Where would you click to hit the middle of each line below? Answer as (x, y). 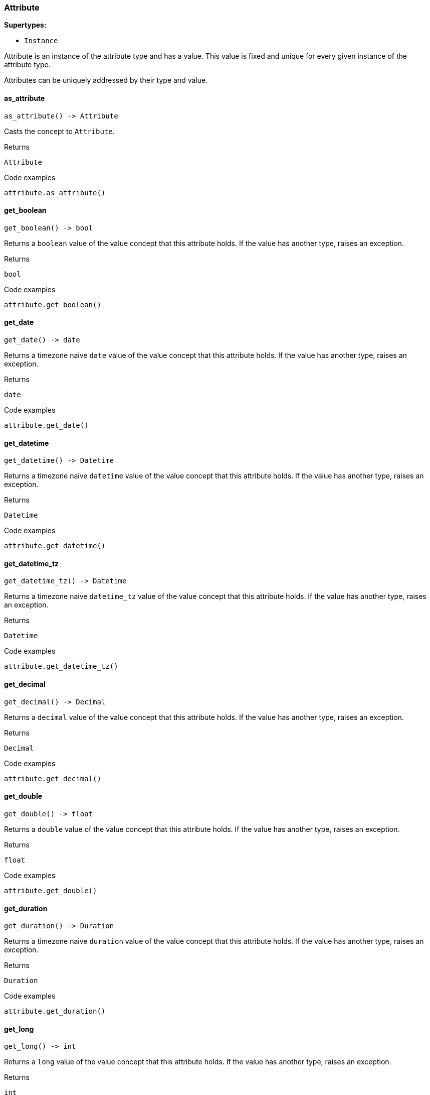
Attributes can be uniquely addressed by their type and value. (106, 80)
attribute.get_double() (51, 890)
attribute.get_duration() (55, 1011)
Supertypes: (25, 25)
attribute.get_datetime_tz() (61, 666)
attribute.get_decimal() (53, 778)
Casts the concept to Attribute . (59, 131)
